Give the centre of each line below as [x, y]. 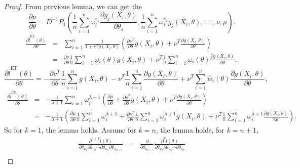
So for [13, 130]
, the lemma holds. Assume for [89, 130]
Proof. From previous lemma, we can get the [73, 6]
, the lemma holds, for [190, 130]
